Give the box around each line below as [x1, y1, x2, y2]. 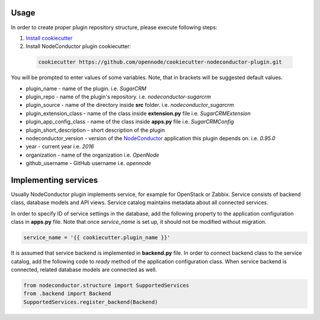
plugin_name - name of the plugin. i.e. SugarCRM [25, 85, 146, 92]
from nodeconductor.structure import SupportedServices [23, 282, 190, 289]
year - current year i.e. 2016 [25, 143, 94, 150]
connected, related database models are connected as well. [11, 266, 157, 273]
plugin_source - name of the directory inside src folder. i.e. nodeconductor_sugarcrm [25, 102, 234, 109]
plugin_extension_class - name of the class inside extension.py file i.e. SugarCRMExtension [25, 110, 251, 117]
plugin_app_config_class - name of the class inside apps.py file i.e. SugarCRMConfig [25, 118, 234, 125]
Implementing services [11, 175, 98, 185]
